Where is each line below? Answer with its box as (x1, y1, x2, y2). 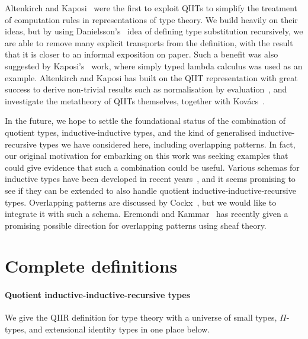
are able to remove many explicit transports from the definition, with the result (5, 36, 293, 49)
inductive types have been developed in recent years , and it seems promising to (5, 172, 296, 185)
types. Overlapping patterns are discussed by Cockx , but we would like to (5, 196, 277, 208)
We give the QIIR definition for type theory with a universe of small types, (5, 311, 277, 324)
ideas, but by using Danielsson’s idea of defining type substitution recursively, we (5, 25, 303, 37)
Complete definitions (5, 254, 178, 278)
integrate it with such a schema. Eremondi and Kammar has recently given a (5, 207, 288, 220)
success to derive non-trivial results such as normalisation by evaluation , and (5, 83, 287, 95)
